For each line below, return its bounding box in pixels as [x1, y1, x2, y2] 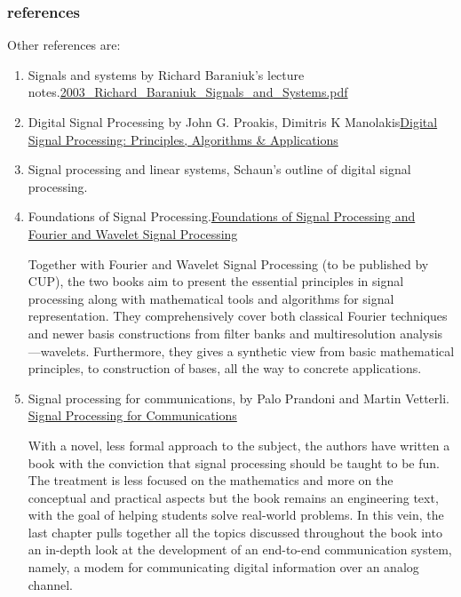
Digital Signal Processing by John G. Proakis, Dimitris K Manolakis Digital [28, 113, 438, 131]
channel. [28, 575, 73, 593]
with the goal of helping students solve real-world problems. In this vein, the [28, 505, 444, 524]
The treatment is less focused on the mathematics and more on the [28, 471, 393, 490]
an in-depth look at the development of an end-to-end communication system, [28, 540, 452, 559]
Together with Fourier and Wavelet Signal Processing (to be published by [28, 254, 429, 273]
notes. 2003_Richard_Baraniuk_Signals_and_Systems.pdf [28, 83, 348, 101]
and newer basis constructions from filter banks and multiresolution [28, 323, 396, 342]
